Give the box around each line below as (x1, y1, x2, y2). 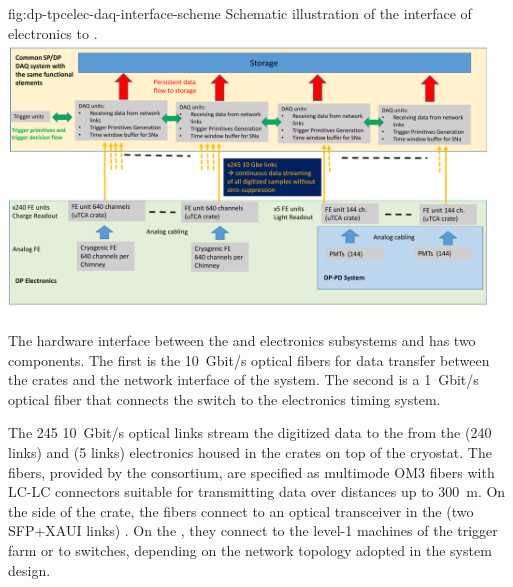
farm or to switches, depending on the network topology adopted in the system (8, 540, 492, 561)
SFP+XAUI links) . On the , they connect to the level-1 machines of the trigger (8, 520, 498, 541)
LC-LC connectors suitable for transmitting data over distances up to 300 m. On (8, 481, 506, 502)
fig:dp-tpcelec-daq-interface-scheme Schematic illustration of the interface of (8, 3, 472, 23)
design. (8, 559, 51, 580)
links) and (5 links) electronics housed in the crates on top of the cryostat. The (8, 442, 492, 463)
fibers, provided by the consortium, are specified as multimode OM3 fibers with (8, 461, 495, 482)
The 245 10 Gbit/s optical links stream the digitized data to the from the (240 (8, 422, 492, 443)
